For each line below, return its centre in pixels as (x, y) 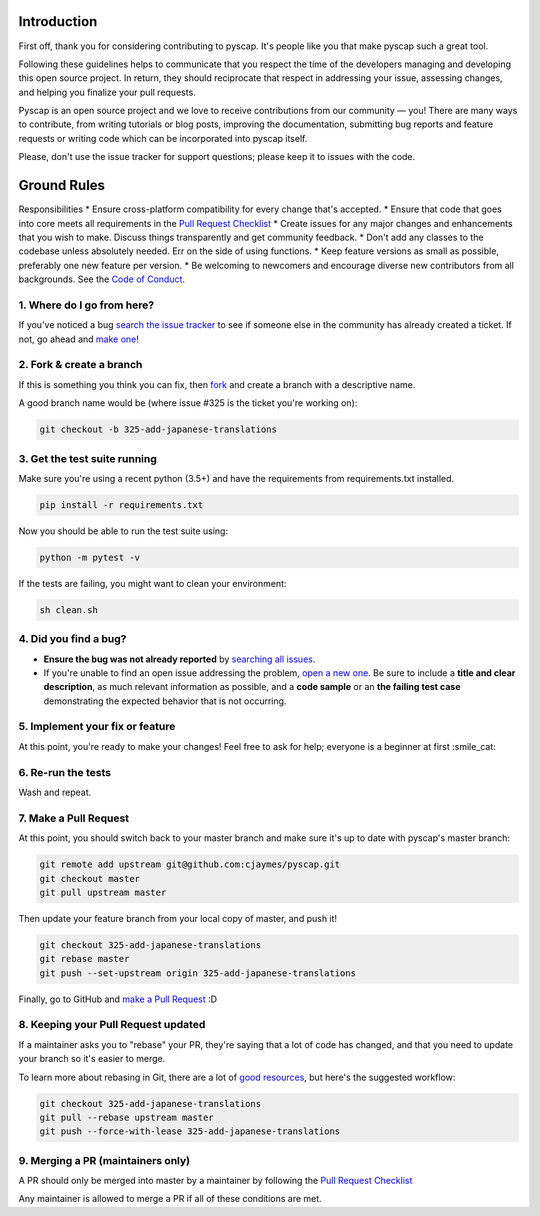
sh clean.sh (69, 609)
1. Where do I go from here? (86, 305)
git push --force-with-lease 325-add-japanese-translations (190, 1131)
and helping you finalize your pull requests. (107, 92)
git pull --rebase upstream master (126, 1117)
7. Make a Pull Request (74, 818)
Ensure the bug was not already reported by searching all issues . (179, 659)
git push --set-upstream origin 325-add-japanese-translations (198, 973)
